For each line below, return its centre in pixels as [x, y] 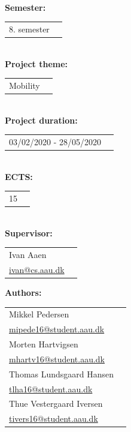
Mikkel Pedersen [39, 314]
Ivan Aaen [28, 255]
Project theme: [36, 63]
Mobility [25, 85]
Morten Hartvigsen [44, 344]
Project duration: [41, 120]
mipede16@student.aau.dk [57, 329]
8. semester [29, 28]
